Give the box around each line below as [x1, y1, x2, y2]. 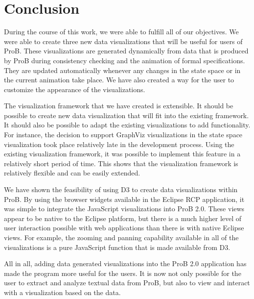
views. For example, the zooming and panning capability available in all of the [4, 232, 239, 242]
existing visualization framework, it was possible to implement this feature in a [4, 149, 241, 159]
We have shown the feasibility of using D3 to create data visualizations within [4, 184, 238, 195]
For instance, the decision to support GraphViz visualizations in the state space [4, 129, 243, 140]
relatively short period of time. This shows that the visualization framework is [4, 158, 238, 168]
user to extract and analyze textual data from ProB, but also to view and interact [4, 277, 250, 288]
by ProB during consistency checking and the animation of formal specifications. [4, 55, 245, 65]
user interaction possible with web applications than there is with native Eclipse [4, 223, 244, 233]
